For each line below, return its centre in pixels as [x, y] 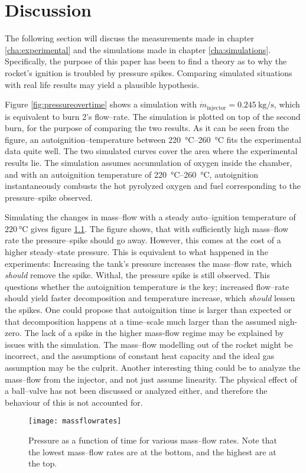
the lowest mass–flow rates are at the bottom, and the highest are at [152, 451]
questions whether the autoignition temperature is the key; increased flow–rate [147, 286]
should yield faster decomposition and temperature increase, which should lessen [150, 298]
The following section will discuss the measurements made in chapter [130, 38]
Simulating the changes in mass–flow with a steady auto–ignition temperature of [150, 217]
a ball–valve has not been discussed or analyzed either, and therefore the [136, 391]
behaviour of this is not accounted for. [74, 402]
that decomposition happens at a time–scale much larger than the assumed [141, 321]
